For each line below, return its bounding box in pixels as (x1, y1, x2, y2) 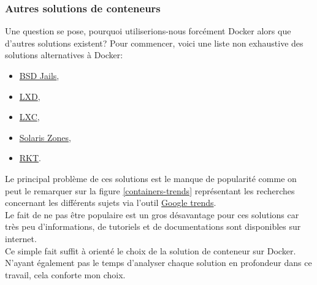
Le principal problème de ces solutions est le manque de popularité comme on (5, 172, 297, 184)
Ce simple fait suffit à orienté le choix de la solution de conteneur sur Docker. (5, 244, 296, 257)
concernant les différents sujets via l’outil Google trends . (5, 196, 216, 209)
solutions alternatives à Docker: (5, 48, 123, 61)
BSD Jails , (19, 69, 59, 82)
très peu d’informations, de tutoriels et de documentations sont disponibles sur (5, 220, 301, 233)
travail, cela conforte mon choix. (5, 268, 126, 281)
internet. (5, 232, 37, 245)
